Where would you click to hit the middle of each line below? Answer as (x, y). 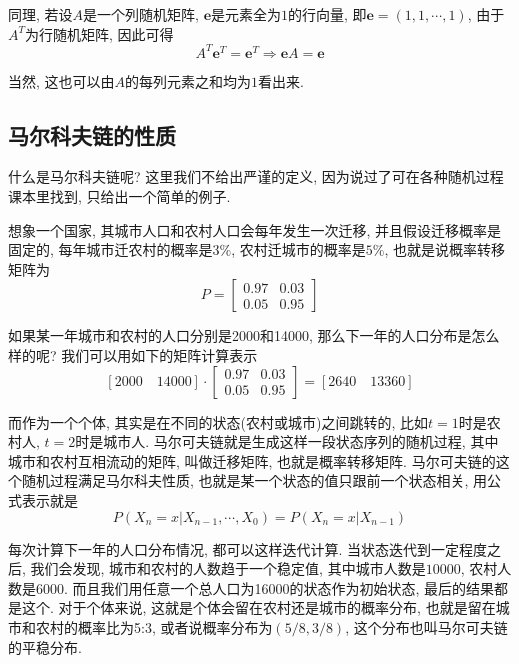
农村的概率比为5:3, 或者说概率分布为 (154, 626)
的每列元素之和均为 (188, 80)
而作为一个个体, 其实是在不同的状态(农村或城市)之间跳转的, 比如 (218, 421)
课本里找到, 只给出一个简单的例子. (119, 196)
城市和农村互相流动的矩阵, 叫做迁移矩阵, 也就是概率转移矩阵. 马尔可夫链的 (252, 460)
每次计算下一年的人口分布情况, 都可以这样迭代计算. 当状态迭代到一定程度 (248, 548)
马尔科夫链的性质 (92, 134)
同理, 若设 (40, 14)
